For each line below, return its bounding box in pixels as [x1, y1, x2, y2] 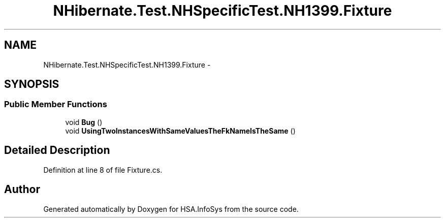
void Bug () [65, 117, 103, 126]
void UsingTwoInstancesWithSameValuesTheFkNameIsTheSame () [65, 126, 296, 135]
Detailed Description [4, 144, 110, 157]
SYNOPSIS [4, 78, 59, 91]
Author [4, 183, 40, 196]
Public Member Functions [4, 99, 107, 110]
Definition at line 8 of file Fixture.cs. [43, 165, 163, 174]
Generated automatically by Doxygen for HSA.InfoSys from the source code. [43, 204, 299, 213]
